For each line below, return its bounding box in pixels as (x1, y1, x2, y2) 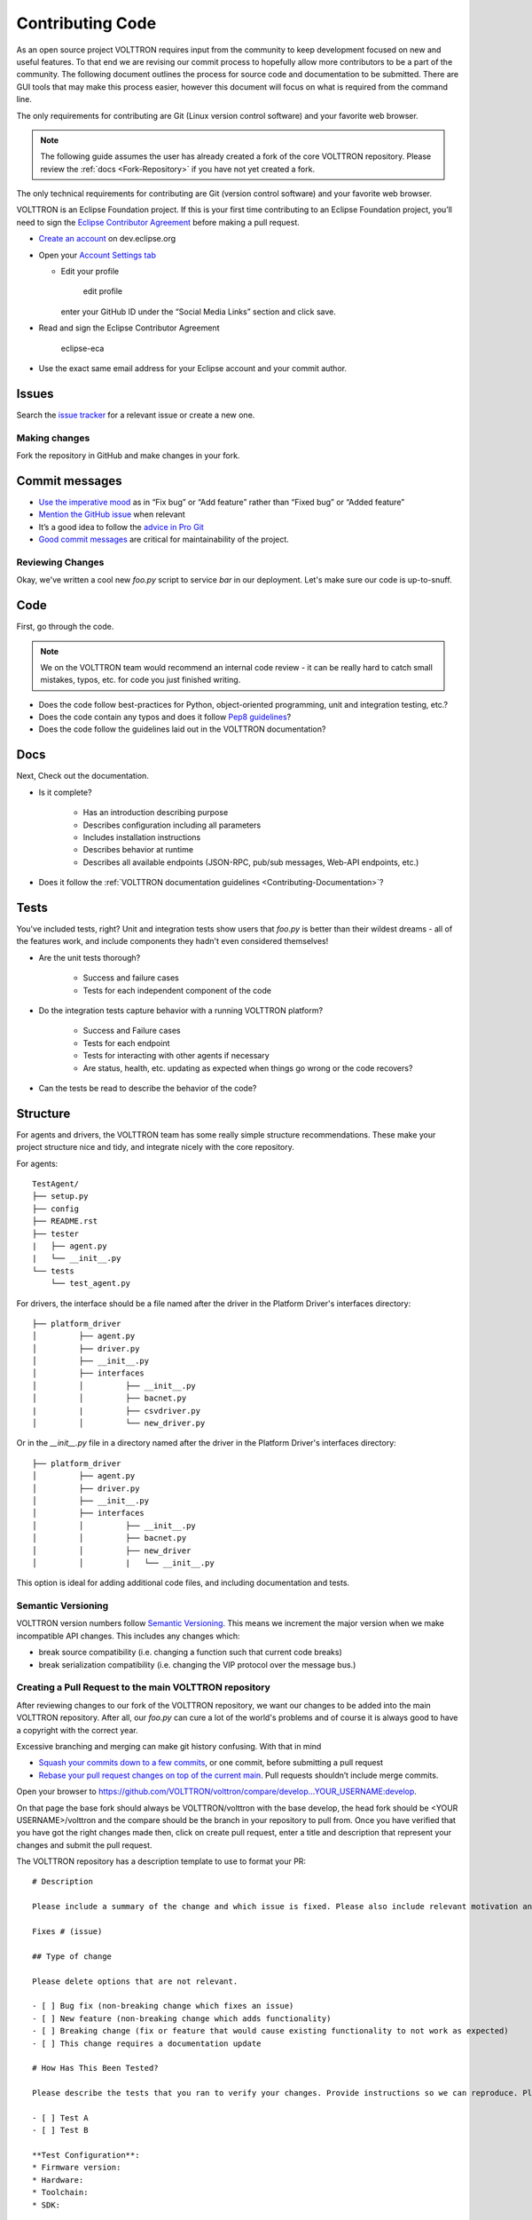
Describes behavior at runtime (82, 844, 194, 855)
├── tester (32, 1228, 80, 1239)
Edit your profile (60, 266, 120, 277)
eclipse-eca (60, 343, 105, 353)
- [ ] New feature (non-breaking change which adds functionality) (32, 2013, 332, 2024)
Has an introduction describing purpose (82, 807, 229, 818)
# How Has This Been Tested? (32, 2063, 159, 2073)
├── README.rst (32, 1217, 98, 1226)
